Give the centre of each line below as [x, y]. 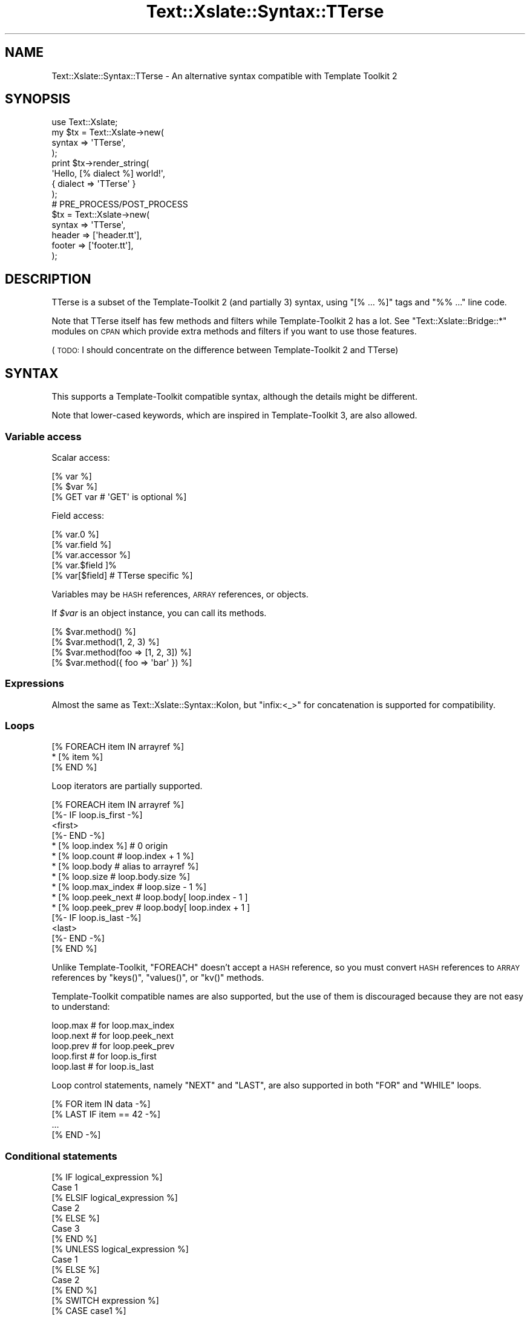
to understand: [81, 1007]
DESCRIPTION [48, 279]
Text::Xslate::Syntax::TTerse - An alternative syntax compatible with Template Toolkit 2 [224, 76]
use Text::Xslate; [85, 122]
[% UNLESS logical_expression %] [120, 1249]
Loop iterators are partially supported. [127, 786]
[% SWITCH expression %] [105, 1301]
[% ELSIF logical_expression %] [115, 1198]
